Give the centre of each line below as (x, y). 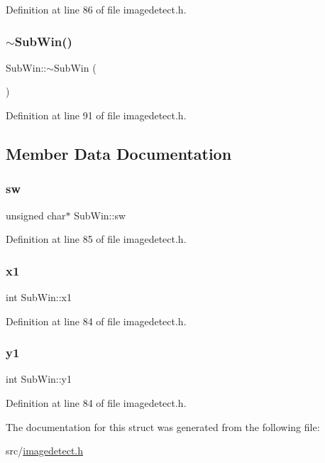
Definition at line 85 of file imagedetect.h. (96, 239)
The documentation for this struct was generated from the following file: (163, 426)
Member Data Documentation (119, 153)
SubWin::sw (100, 215)
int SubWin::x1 (39, 297)
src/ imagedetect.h (45, 451)
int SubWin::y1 (39, 379)
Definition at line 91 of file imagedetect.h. (96, 115)
